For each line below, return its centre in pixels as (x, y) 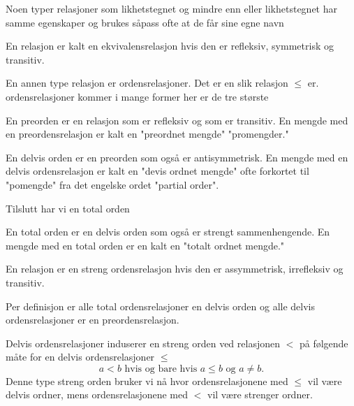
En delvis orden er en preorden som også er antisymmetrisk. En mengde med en (177, 157)
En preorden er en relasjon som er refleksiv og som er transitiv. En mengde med (177, 120)
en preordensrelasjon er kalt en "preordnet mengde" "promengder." (147, 134)
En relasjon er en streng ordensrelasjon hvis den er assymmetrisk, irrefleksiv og (175, 269)
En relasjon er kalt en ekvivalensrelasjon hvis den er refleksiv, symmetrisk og (170, 46)
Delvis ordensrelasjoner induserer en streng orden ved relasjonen (143, 343)
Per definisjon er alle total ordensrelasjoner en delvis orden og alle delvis (160, 306)
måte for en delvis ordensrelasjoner (80, 357)
